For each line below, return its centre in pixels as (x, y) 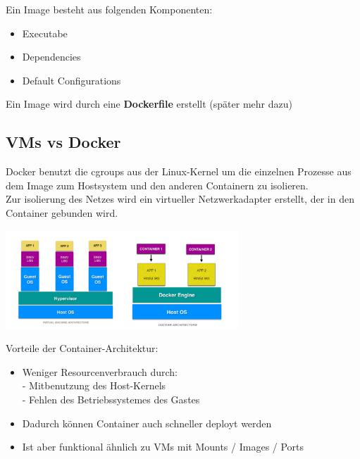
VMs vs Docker (63, 142)
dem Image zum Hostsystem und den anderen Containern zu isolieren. (157, 185)
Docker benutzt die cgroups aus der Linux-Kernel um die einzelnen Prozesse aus (179, 171)
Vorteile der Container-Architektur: (82, 348)
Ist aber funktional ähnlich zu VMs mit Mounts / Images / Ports (163, 447)
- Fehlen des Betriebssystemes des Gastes (111, 399)
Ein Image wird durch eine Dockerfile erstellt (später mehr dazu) (149, 104)
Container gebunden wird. (62, 212)
